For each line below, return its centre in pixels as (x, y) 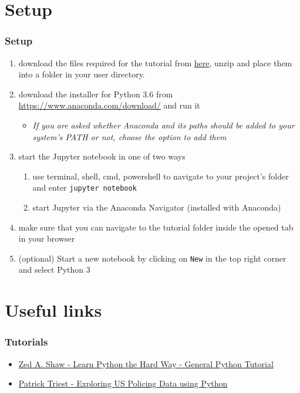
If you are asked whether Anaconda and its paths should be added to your (164, 125)
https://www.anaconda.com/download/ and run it (109, 105)
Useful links (53, 310)
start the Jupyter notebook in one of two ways (102, 156)
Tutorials (26, 342)
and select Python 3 (54, 270)
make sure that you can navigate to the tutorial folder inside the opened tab (156, 227)
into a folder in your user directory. (82, 74)
